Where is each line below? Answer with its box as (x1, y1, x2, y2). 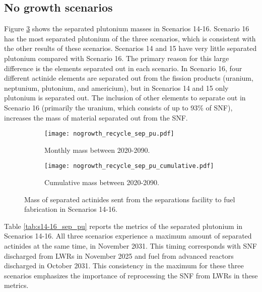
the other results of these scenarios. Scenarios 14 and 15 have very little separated (4, 43, 257, 53)
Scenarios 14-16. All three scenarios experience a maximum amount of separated (4, 230, 252, 241)
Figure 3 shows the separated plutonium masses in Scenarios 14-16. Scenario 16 (4, 23, 249, 34)
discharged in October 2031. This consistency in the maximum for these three (4, 260, 244, 271)
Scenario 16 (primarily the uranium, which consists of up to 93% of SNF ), (4, 102, 233, 112)
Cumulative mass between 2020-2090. (44, 177, 160, 188)
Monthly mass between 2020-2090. (44, 144, 150, 155)
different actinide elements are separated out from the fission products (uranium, (4, 73, 253, 83)
